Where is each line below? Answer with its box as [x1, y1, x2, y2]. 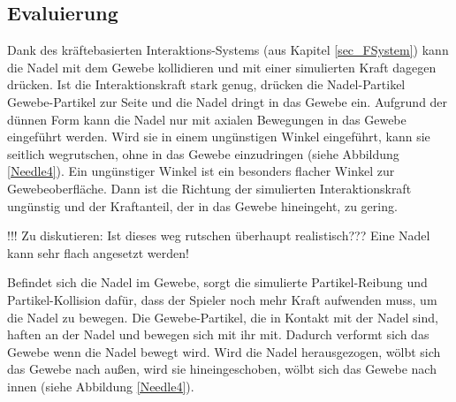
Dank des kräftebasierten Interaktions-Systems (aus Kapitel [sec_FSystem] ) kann [7, 41, 449, 59]
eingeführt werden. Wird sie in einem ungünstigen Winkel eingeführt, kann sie [7, 127, 430, 146]
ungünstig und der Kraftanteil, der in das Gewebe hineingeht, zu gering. [7, 196, 398, 215]
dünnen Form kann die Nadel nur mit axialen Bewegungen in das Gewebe [7, 110, 407, 128]
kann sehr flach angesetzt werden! [7, 243, 189, 262]
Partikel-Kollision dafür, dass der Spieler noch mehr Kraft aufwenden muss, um [7, 290, 437, 308]
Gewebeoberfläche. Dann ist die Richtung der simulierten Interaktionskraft [7, 178, 412, 197]
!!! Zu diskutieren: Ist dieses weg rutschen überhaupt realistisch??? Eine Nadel [7, 226, 430, 245]
